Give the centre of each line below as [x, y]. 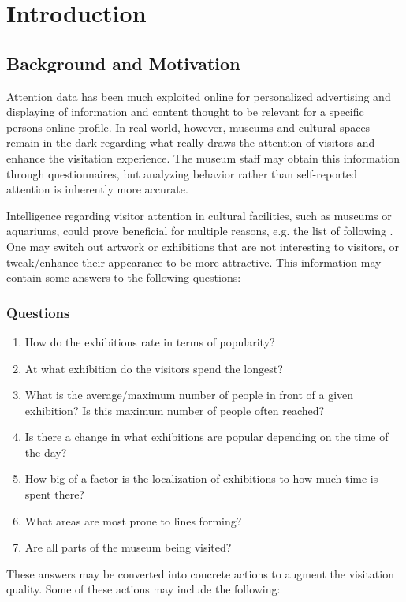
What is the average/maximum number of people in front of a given [189, 395]
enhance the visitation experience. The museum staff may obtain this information [203, 157]
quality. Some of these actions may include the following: [143, 589]
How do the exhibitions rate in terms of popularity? [150, 341]
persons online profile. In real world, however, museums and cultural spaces [188, 127]
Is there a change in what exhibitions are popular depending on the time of [207, 437]
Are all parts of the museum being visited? [128, 547]
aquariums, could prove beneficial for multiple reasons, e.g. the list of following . [200, 231]
